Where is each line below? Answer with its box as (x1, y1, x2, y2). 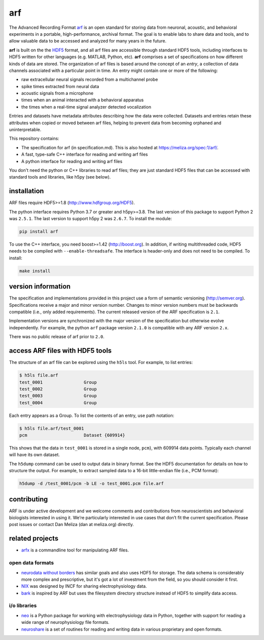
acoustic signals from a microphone (21, 91, 94, 96)
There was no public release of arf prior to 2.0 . (9, 334, 105, 340)
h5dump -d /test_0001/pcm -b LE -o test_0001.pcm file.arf (19, 481, 164, 486)
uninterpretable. (9, 127, 42, 133)
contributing (9, 495, 48, 503)
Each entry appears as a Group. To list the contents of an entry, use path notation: (9, 412, 175, 418)
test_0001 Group (19, 379, 97, 385)
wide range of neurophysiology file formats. (21, 619, 110, 625)
